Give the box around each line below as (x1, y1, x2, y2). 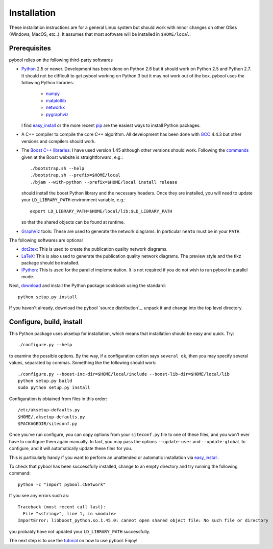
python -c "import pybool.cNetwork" (18, 481, 106, 487)
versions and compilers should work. (21, 138, 96, 144)
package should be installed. (21, 260, 79, 266)
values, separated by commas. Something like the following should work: (9, 360, 157, 366)
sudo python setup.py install (18, 385, 91, 390)
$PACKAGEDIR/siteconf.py (18, 421, 77, 426)
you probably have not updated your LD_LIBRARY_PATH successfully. (9, 528, 150, 534)
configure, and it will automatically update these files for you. (9, 446, 132, 452)
